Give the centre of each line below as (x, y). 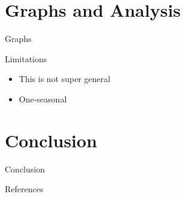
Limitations (26, 58)
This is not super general (65, 79)
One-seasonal (43, 99)
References (24, 189)
